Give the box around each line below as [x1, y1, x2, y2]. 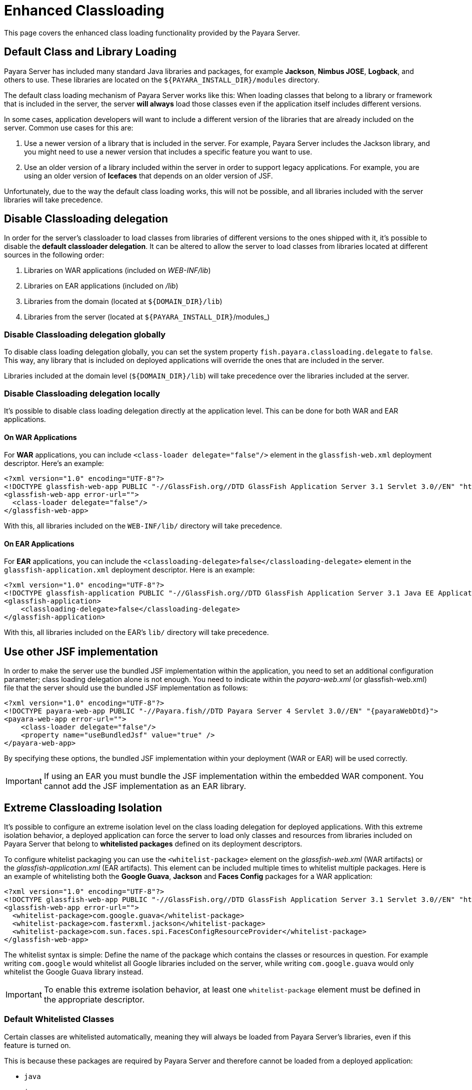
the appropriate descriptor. [43, 994, 145, 1005]
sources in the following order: [4, 250, 104, 259]
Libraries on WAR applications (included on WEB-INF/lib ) [24, 266, 211, 275]
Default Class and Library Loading [4, 45, 177, 58]
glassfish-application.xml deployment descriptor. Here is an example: [4, 565, 255, 574]
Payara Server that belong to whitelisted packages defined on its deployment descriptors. [4, 839, 302, 848]
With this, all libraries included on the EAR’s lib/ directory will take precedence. [4, 628, 269, 637]
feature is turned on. [4, 1040, 71, 1049]
